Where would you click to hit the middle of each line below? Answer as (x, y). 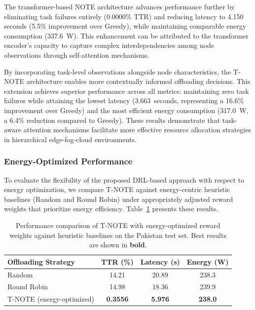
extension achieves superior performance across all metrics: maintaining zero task (127, 91)
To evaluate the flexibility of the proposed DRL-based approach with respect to (124, 179)
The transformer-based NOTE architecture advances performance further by (119, 6)
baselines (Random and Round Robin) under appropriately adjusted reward (119, 199)
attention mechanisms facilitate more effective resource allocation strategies (137, 130)
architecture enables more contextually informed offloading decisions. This (138, 81)
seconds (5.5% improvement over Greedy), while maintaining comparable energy (125, 26)
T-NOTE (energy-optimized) (51, 299)
